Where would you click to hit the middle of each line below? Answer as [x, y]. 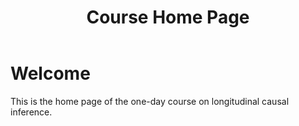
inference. [31, 112]
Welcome [50, 73]
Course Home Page [168, 17]
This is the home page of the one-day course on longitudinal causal [150, 101]
